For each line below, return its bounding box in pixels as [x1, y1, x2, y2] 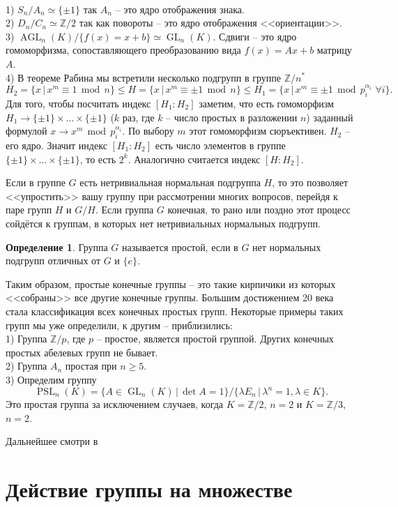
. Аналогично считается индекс [128, 151, 261, 166]
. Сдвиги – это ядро [213, 29, 297, 43]
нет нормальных [252, 239, 321, 254]
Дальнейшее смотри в [6, 434, 98, 448]
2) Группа [6, 358, 47, 373]
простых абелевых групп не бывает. [6, 345, 158, 359]
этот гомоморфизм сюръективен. [189, 123, 327, 138]
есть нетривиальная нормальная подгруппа [79, 175, 261, 190]
